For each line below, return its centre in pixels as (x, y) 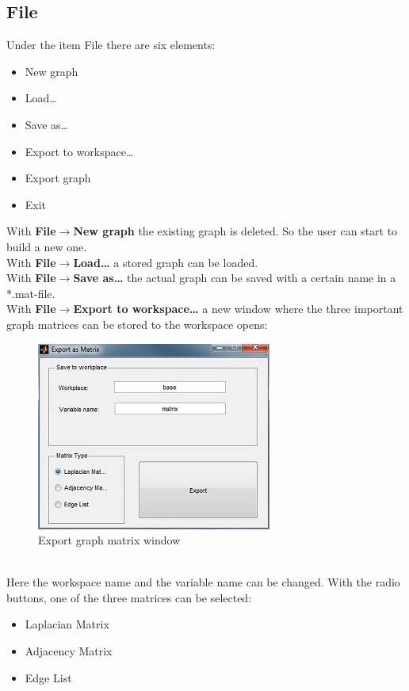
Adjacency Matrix (69, 651)
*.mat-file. (31, 293)
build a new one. (47, 246)
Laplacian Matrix (67, 624)
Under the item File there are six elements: (111, 45)
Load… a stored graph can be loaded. (166, 262)
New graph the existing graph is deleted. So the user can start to (235, 231)
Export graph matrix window (109, 540)
